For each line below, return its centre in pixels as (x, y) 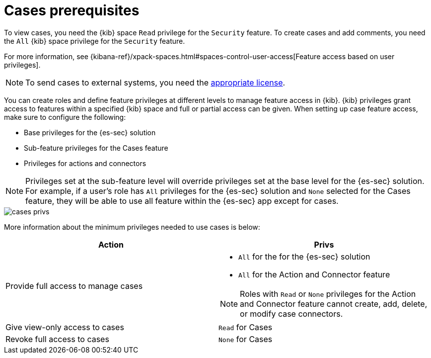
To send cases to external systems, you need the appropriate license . (155, 82)
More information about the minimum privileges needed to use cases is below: (132, 227)
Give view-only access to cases (65, 327)
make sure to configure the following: (65, 117)
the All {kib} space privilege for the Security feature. (95, 41)
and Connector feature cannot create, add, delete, (334, 304)
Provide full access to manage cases (74, 286)
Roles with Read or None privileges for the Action (328, 294)
